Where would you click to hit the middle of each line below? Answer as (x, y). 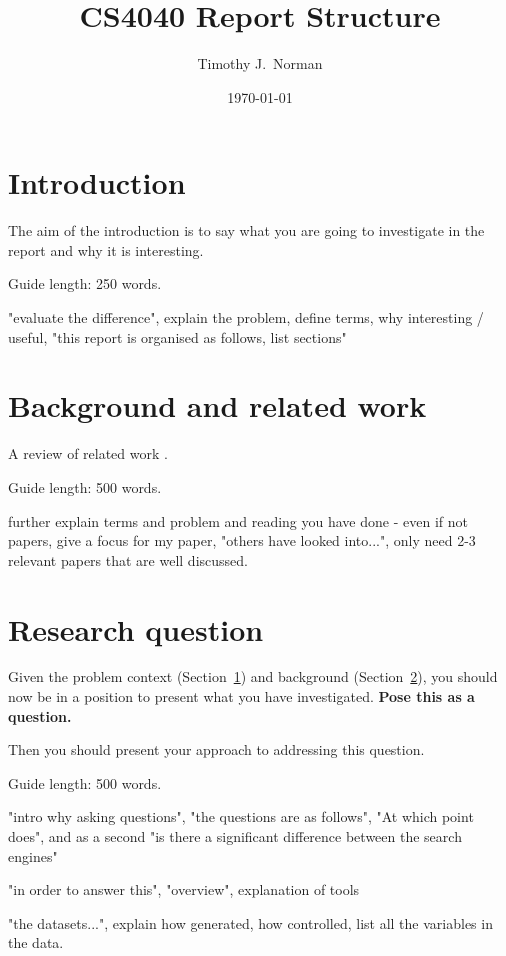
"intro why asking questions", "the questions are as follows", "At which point (241, 816)
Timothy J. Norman (260, 63)
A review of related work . (88, 453)
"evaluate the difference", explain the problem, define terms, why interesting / (246, 317)
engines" (33, 855)
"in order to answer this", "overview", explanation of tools (184, 889)
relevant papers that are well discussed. (128, 559)
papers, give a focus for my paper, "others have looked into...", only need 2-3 (242, 540)
